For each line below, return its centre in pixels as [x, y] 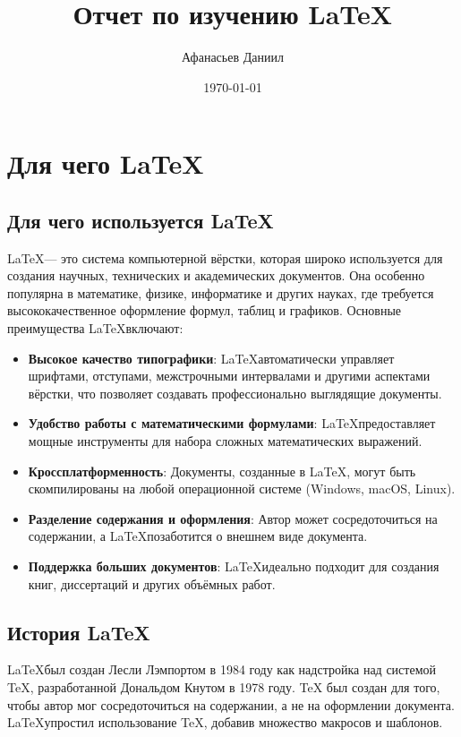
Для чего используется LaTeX [141, 220]
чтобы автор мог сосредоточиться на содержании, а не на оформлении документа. [231, 704]
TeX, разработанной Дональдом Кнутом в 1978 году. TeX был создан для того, [224, 687]
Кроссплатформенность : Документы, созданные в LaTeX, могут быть [222, 471]
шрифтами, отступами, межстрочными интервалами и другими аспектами [229, 376]
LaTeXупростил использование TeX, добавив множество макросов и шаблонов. [225, 722]
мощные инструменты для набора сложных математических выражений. [225, 441]
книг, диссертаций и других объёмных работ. [152, 583]
